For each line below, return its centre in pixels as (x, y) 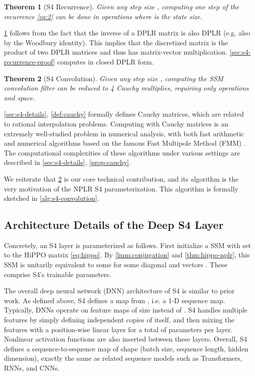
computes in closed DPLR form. (105, 61)
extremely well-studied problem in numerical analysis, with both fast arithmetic (124, 133)
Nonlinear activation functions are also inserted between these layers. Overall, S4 (126, 339)
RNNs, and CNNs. (32, 368)
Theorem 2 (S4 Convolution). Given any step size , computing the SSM (114, 78)
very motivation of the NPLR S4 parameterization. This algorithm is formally (121, 188)
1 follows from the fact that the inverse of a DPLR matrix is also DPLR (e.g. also (127, 33)
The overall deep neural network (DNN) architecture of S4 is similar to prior (119, 291)
